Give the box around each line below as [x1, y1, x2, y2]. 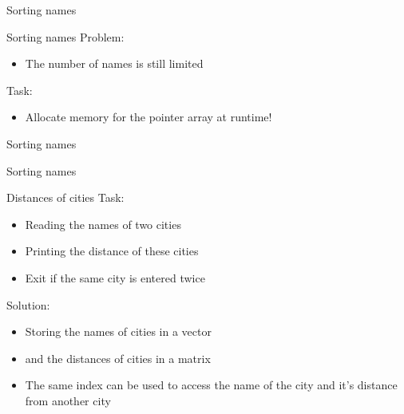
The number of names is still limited [25, 55, 204, 72]
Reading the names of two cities [25, 215, 181, 232]
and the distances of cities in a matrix [25, 349, 211, 366]
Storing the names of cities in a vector [25, 323, 212, 340]
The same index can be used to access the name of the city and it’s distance [25, 377, 398, 393]
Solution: [6, 296, 50, 313]
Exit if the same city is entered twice [25, 269, 205, 286]
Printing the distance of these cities [25, 242, 199, 259]
